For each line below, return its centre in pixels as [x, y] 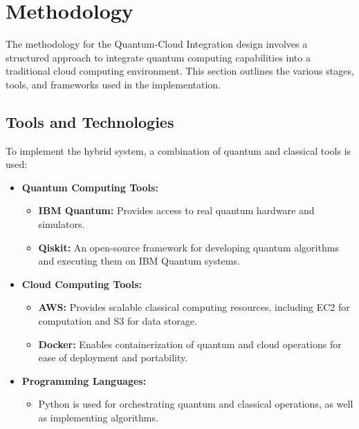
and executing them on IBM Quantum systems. [139, 261]
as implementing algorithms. [98, 418]
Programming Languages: [84, 380]
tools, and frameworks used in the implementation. [113, 84]
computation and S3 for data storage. [118, 321]
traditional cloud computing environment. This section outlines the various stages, [180, 71]
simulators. [62, 224]
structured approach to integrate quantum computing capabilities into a [158, 57]
